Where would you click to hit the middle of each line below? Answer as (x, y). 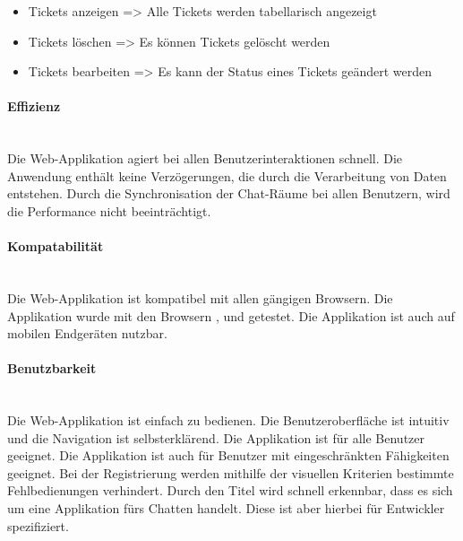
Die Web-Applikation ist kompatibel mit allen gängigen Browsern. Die (200, 297)
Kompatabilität (56, 246)
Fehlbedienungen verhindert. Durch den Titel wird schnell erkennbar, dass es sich (230, 490)
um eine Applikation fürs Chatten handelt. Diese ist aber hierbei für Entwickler (226, 508)
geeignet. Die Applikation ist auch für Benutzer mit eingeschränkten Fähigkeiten (228, 455)
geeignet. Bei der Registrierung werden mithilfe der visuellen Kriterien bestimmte (231, 472)
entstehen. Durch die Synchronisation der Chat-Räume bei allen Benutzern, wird (229, 193)
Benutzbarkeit (52, 368)
